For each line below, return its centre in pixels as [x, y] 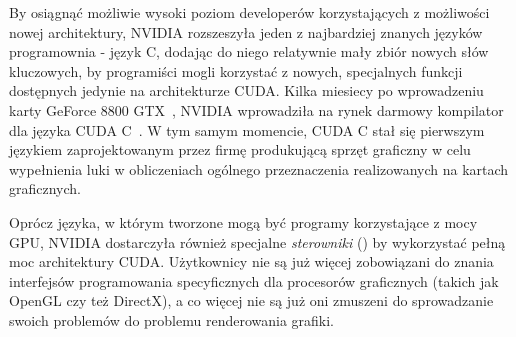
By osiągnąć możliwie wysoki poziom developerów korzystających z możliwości [249, 12]
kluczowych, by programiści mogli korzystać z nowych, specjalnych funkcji [236, 70]
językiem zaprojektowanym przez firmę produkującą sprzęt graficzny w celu [240, 149]
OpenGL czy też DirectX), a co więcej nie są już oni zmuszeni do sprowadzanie [251, 300]
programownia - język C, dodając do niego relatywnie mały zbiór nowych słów [249, 51]
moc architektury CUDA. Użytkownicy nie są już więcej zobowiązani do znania [251, 261]
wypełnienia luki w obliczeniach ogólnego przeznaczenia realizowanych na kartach [259, 168]
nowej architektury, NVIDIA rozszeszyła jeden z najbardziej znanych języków [246, 31]
